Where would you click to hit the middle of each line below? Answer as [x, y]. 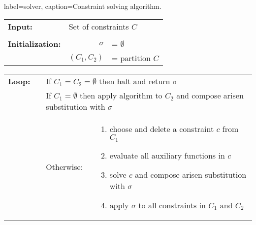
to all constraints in [172, 205]
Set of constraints [99, 26]
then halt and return [135, 81]
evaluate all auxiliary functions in [167, 155]
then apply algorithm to [121, 95]
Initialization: [34, 43]
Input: [20, 26]
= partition [131, 58]
